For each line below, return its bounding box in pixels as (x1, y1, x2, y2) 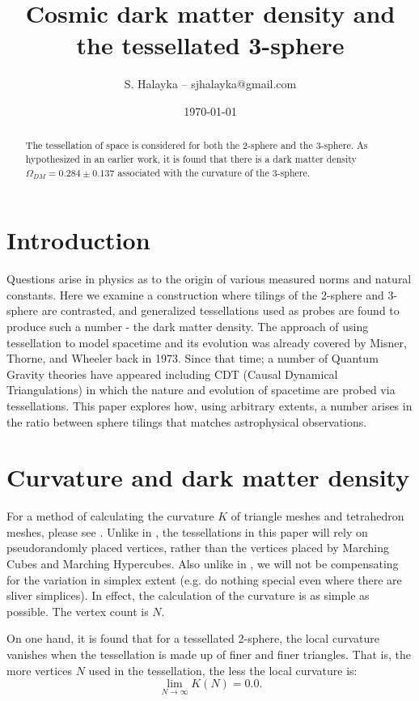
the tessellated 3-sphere (76, 28, 345, 62)
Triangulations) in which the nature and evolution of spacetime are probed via (6, 381, 396, 398)
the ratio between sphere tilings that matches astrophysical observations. (6, 413, 367, 430)
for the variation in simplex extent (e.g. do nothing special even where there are (6, 571, 402, 588)
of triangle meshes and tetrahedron (231, 508, 404, 525)
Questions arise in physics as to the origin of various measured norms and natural (6, 270, 412, 287)
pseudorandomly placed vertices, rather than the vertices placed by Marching (6, 539, 389, 556)
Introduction (6, 223, 150, 257)
